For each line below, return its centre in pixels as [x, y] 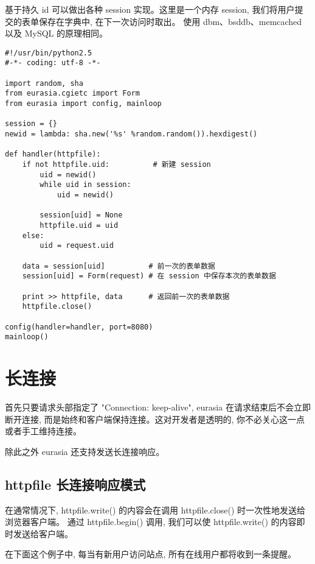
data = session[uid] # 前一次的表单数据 [119, 266]
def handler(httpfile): [53, 154]
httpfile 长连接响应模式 [75, 484]
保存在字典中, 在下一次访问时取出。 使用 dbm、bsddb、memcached [170, 21]
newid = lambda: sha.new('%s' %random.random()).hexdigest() [131, 134]
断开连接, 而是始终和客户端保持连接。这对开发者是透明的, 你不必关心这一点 [155, 419]
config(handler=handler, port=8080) [79, 327]
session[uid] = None [81, 215]
